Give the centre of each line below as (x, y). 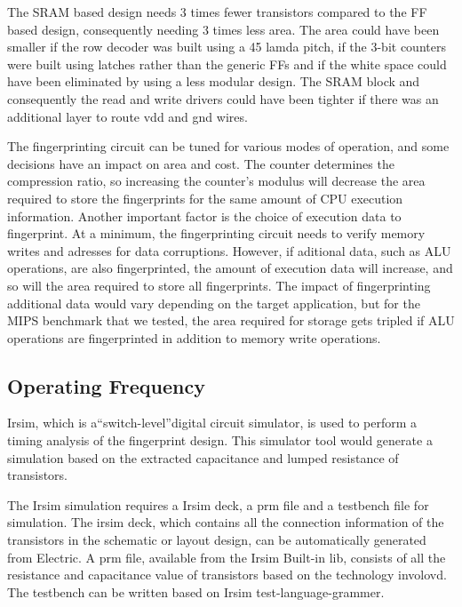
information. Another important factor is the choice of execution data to (204, 216)
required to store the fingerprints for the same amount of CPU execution (205, 198)
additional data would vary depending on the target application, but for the (214, 303)
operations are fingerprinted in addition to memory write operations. (194, 337)
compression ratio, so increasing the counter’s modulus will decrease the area (216, 181)
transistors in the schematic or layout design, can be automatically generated (217, 540)
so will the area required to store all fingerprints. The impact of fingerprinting (219, 285)
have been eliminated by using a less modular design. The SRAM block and (214, 81)
